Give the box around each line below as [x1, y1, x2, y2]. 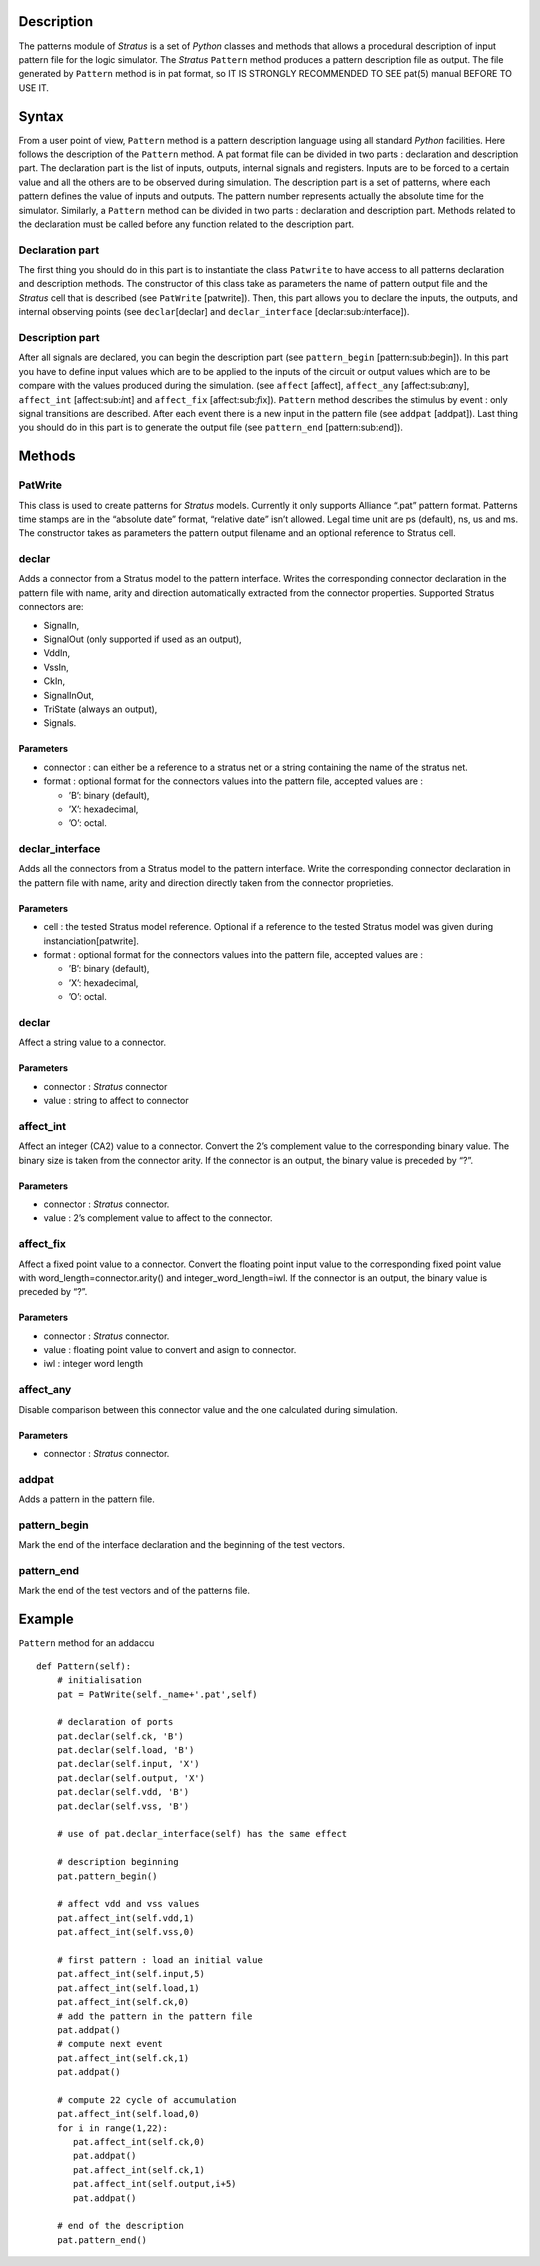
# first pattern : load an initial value [56, 1954, 264, 1965]
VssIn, [43, 661, 69, 673]
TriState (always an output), [43, 703, 158, 715]
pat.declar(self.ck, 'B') [56, 1730, 185, 1742]
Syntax [18, 108, 64, 125]
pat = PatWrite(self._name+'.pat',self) [56, 1688, 259, 1700]
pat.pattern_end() [56, 2234, 148, 2245]
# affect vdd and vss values [56, 1898, 200, 1910]
